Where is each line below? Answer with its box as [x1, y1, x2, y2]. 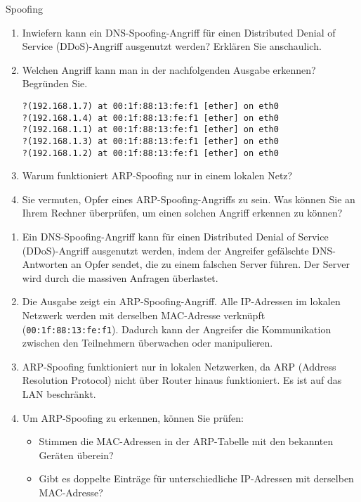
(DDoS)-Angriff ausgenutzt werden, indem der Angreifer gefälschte [22, 243, 309, 257]
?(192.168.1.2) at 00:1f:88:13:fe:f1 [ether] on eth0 [22, 148, 279, 158]
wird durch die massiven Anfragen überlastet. [22, 270, 218, 285]
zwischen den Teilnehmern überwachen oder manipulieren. [22, 335, 273, 350]
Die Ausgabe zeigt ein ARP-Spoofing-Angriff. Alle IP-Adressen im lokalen [22, 294, 341, 309]
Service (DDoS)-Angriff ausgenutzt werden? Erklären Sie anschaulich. [22, 39, 322, 53]
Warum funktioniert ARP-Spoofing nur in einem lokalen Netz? [22, 168, 293, 183]
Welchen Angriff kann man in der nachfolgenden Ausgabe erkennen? [22, 62, 316, 77]
